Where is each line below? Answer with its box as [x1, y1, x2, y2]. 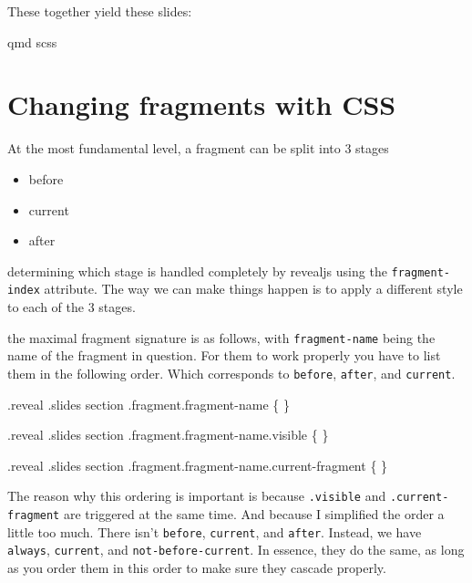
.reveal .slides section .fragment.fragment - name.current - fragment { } [7, 455, 388, 474]
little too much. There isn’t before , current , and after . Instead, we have [7, 522, 422, 541]
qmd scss [7, 32, 57, 51]
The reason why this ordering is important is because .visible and [7, 486, 386, 505]
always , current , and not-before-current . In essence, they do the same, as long [7, 540, 465, 559]
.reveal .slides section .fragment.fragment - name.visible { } [7, 425, 329, 444]
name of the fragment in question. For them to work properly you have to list [7, 346, 441, 365]
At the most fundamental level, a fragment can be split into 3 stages [7, 139, 389, 158]
